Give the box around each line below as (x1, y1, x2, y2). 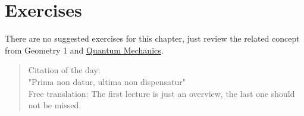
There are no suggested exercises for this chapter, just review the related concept (5, 32, 300, 45)
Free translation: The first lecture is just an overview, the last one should (28, 87, 295, 99)
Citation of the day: (28, 64, 101, 76)
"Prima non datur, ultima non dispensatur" (28, 75, 186, 87)
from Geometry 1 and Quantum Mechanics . (5, 43, 164, 56)
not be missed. (28, 99, 82, 111)
